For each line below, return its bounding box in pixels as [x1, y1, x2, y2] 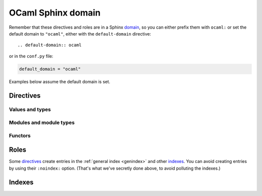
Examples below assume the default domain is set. [9, 78, 111, 85]
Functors [9, 132, 31, 139]
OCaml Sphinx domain [9, 7, 101, 18]
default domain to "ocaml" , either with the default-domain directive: [9, 31, 151, 36]
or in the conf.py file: [9, 53, 53, 59]
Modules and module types [9, 119, 75, 126]
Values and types [9, 106, 51, 113]
